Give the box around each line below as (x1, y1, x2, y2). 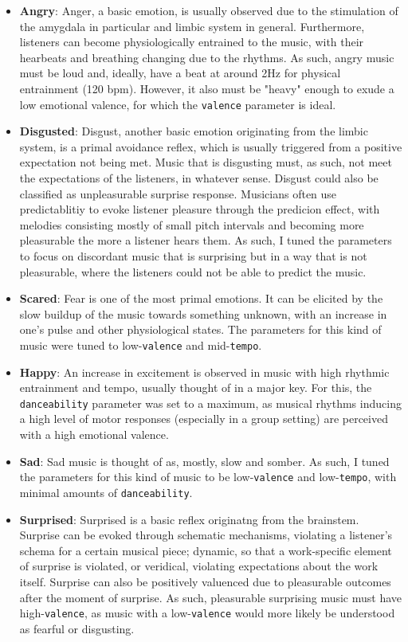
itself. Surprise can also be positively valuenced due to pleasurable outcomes (19, 573, 391, 589)
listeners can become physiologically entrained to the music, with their (19, 33, 364, 50)
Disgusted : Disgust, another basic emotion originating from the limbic (19, 123, 368, 139)
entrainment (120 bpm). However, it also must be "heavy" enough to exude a (19, 80, 394, 96)
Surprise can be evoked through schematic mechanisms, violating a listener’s (19, 527, 393, 543)
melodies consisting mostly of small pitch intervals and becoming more (19, 216, 364, 233)
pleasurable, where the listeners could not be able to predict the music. (19, 263, 367, 280)
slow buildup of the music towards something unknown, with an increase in (19, 305, 387, 322)
